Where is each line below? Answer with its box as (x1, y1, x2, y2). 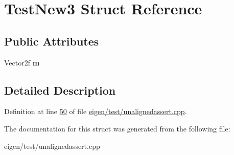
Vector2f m (4, 57, 40, 68)
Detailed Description (4, 82, 116, 98)
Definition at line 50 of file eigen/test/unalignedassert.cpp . (4, 106, 187, 117)
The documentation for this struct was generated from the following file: (4, 123, 230, 134)
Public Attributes (4, 33, 99, 49)
